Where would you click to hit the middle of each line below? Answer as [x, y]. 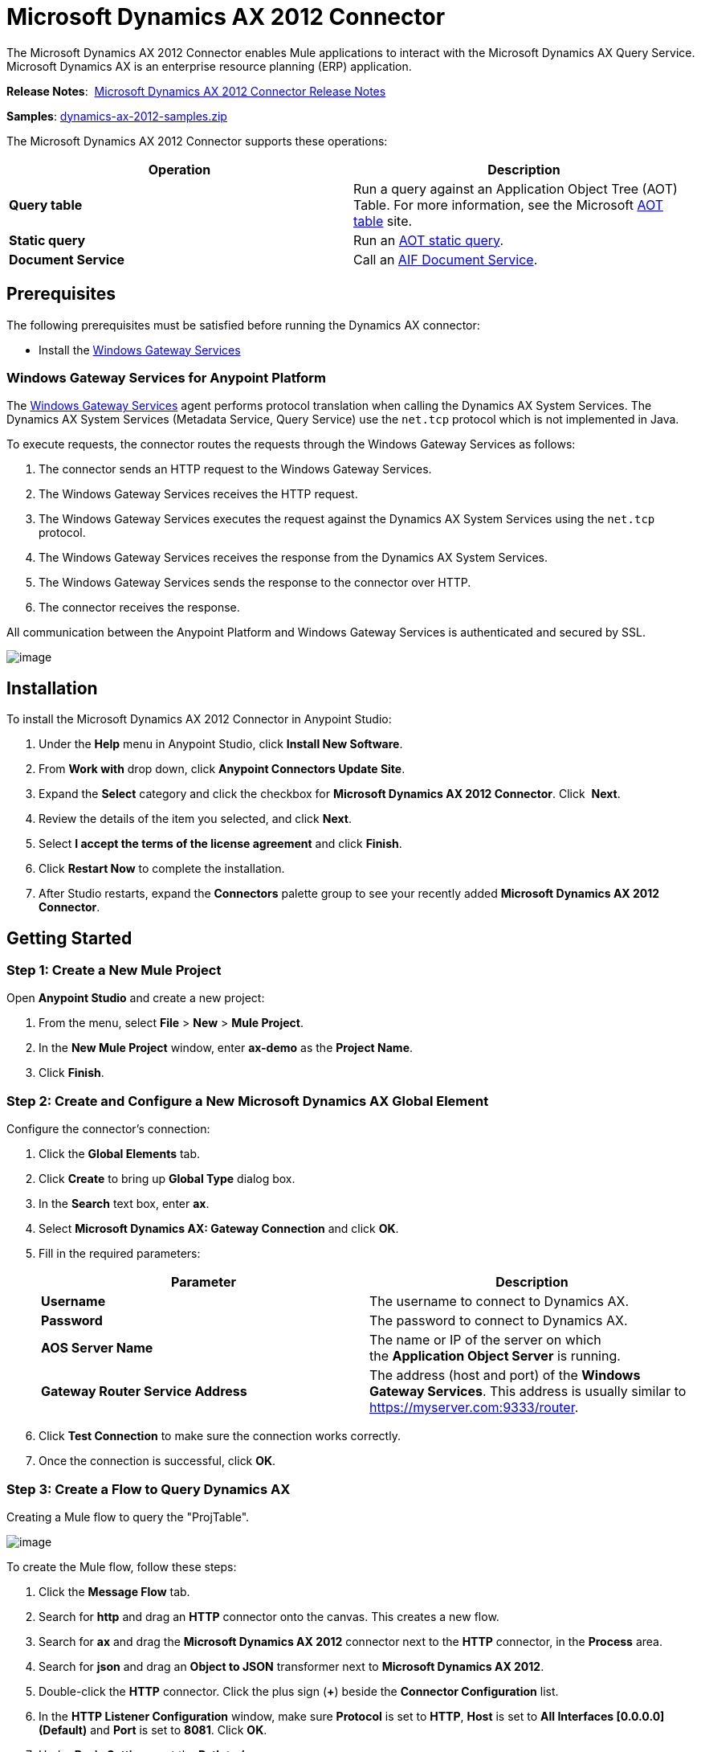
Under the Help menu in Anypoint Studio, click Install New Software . [221, 744]
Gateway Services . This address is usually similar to [528, 1392]
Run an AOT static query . [428, 240]
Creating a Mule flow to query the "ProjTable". [128, 1517]
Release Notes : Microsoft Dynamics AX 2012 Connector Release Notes [196, 91]
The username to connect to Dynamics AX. [499, 1302]
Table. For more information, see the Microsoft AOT [508, 205]
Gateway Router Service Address [144, 1392]
